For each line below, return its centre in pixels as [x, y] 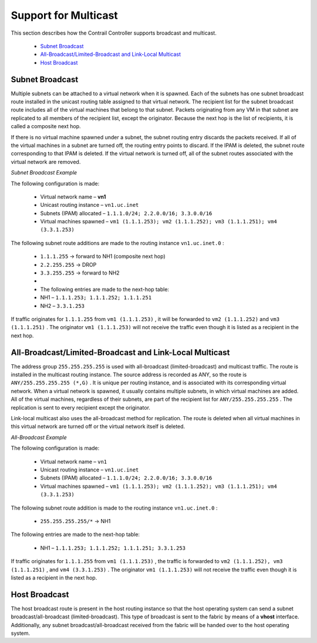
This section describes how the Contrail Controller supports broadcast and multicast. [114, 33]
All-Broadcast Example [39, 437]
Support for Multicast [65, 15]
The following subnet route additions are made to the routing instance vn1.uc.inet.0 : [117, 243]
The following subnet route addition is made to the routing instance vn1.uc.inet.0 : [114, 508]
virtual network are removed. [46, 162]
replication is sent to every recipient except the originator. [81, 407]
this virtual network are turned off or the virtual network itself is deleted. [98, 427]
